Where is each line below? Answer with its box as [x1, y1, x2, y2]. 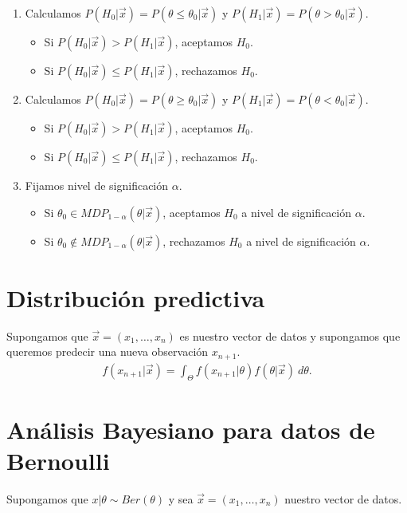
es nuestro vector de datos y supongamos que [179, 327, 401, 344]
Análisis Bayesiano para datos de [6, 412, 375, 445]
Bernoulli [6, 444, 110, 476]
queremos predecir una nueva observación [6, 343, 209, 360]
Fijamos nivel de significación [25, 177, 169, 193]
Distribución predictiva [6, 281, 265, 314]
